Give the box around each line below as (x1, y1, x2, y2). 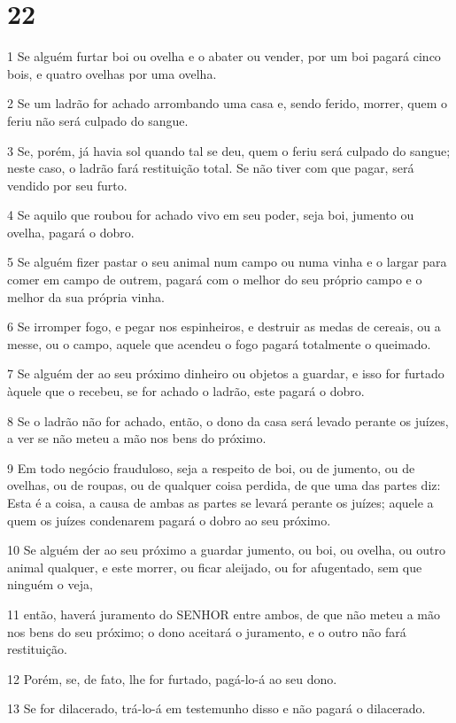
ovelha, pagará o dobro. (7, 222, 135, 241)
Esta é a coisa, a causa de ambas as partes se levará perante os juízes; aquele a (7, 494, 434, 511)
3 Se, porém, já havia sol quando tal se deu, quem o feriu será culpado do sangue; (7, 141, 451, 159)
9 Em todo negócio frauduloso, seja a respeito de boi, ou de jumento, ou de (7, 458, 415, 477)
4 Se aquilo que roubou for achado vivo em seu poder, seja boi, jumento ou (7, 206, 414, 224)
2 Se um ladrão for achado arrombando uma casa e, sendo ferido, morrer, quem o (7, 94, 448, 113)
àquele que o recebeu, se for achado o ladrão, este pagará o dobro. (7, 382, 365, 400)
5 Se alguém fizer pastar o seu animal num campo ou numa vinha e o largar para (7, 253, 447, 271)
